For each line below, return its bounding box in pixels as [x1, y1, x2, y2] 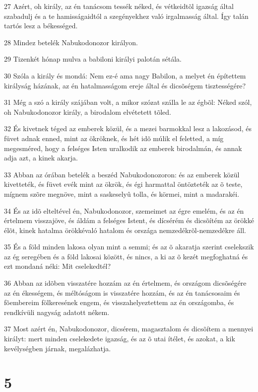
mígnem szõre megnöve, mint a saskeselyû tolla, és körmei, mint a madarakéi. [4, 188, 240, 199]
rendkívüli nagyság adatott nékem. [4, 307, 110, 317]
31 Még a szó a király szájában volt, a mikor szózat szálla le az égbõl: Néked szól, [4, 97, 252, 107]
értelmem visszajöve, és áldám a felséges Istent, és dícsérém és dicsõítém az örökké [4, 215, 254, 226]
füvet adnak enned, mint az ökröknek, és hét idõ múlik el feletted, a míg [4, 133, 224, 143]
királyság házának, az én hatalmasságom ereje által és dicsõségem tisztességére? [4, 80, 246, 90]
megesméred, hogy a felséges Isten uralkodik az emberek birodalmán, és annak [4, 143, 242, 153]
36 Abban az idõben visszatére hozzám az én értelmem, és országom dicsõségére [4, 278, 247, 288]
